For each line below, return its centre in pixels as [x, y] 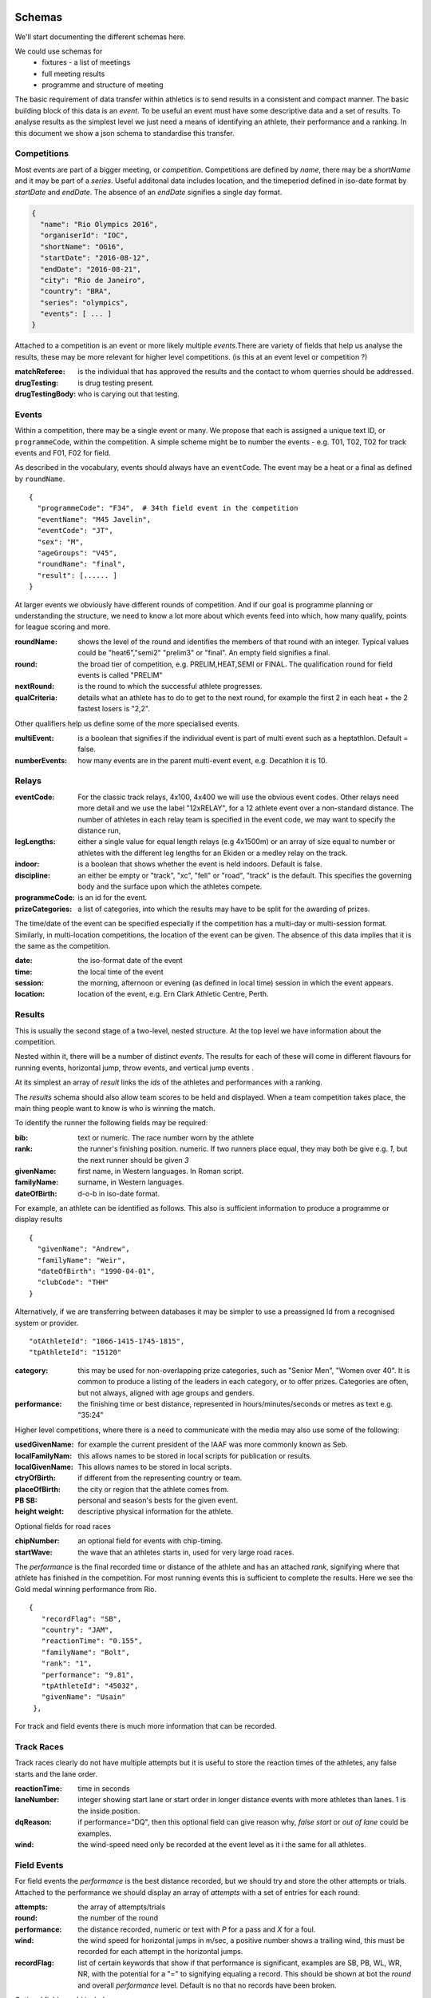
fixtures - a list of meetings [86, 62]
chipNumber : [37, 1541]
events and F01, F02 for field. [63, 452]
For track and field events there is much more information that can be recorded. [146, 1726]
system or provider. [47, 1323]
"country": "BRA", [76, 291]
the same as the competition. [63, 945]
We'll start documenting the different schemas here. [101, 37]
